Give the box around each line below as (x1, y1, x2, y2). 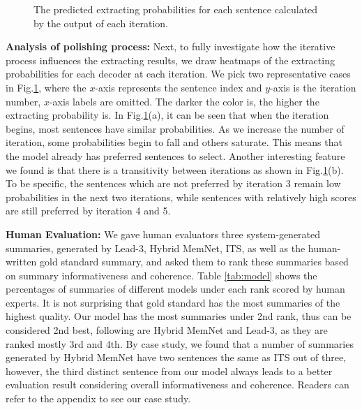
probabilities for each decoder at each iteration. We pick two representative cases (6, 66, 351, 81)
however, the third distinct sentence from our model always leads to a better (6, 363, 333, 378)
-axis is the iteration (270, 80, 356, 94)
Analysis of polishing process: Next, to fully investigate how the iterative (6, 39, 335, 54)
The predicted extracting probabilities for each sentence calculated (33, 2, 318, 16)
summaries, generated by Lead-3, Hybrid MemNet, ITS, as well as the (6, 240, 306, 255)
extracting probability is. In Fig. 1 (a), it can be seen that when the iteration (6, 108, 329, 122)
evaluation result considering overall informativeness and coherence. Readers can (6, 377, 349, 392)
